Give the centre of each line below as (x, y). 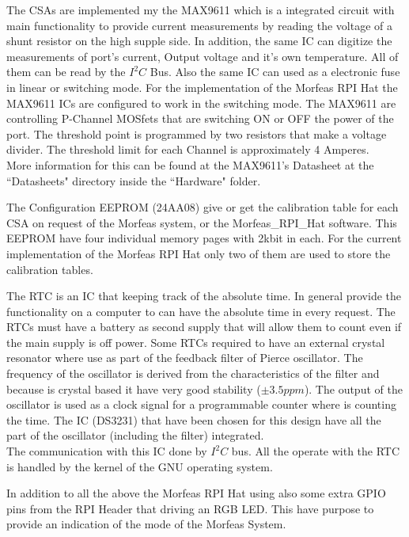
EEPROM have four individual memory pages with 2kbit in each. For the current (204, 238)
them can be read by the (66, 72)
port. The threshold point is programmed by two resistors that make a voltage (197, 133)
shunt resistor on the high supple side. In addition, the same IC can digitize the (199, 41)
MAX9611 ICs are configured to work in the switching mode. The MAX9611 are (201, 103)
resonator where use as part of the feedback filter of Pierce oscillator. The (185, 358)
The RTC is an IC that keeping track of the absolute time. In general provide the (204, 296)
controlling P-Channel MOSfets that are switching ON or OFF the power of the (200, 118)
